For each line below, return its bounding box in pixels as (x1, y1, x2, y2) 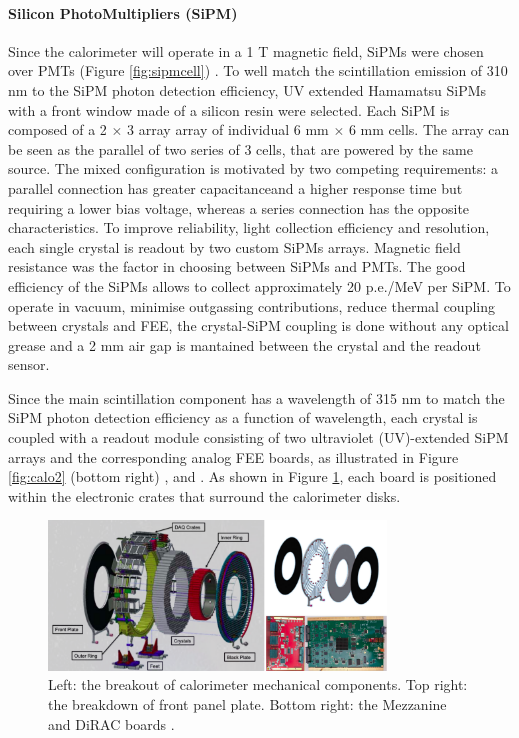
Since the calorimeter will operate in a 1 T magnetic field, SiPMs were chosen (8, 40, 484, 61)
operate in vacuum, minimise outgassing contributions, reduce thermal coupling (8, 295, 495, 316)
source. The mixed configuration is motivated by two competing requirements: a (8, 158, 498, 179)
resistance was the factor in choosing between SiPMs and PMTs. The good (8, 256, 466, 277)
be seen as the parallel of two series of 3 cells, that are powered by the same (8, 138, 473, 159)
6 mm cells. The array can (348, 119, 510, 140)
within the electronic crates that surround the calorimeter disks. (8, 485, 401, 506)
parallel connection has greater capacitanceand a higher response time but (8, 177, 463, 198)
